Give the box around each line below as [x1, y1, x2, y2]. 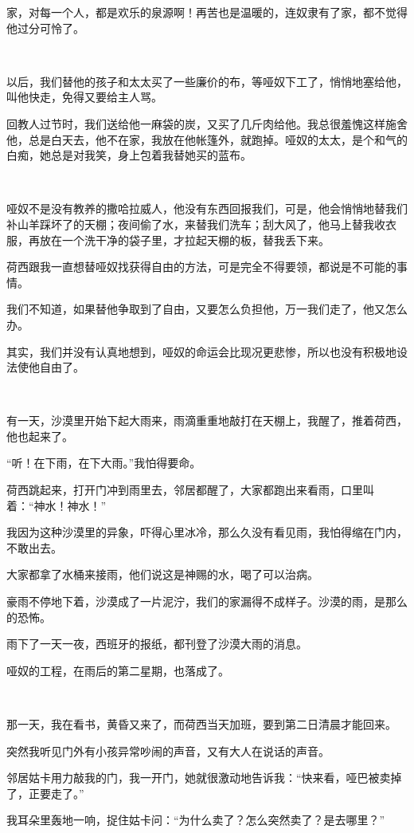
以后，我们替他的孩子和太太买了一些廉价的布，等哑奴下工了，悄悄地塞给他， [6, 73, 408, 89]
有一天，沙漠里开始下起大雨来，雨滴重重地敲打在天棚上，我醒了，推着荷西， [6, 412, 408, 429]
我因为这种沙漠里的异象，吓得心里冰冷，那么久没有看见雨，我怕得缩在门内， [6, 524, 408, 540]
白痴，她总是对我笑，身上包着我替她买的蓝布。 [6, 147, 252, 163]
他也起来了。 [6, 427, 73, 444]
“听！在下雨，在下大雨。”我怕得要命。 [6, 454, 201, 471]
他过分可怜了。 [6, 19, 84, 36]
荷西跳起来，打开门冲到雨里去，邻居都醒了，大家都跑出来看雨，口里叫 [6, 481, 374, 498]
